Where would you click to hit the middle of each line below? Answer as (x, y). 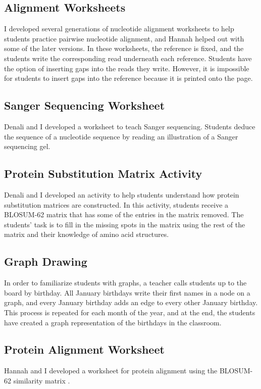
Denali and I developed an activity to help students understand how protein (122, 194)
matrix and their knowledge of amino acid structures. (87, 234)
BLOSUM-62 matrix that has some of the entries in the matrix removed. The (124, 214)
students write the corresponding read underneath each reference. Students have (128, 58)
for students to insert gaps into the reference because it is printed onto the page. (128, 78)
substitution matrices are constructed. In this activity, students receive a (116, 204)
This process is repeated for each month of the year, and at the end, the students (130, 312)
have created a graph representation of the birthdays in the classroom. (113, 322)
